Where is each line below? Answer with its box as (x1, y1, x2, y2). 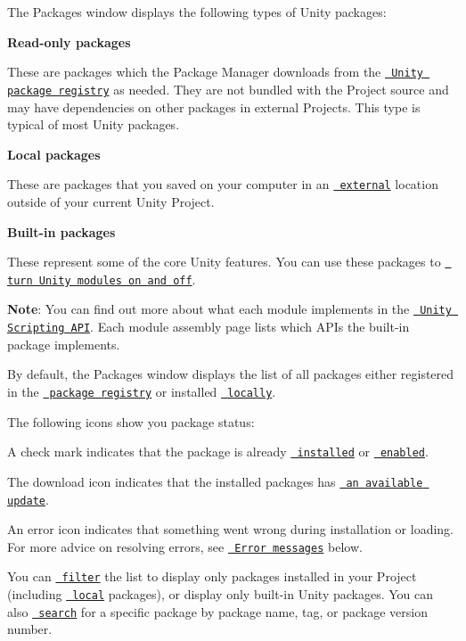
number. (7, 620, 53, 638)
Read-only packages (7, 32, 131, 51)
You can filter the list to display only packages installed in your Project (7, 567, 417, 586)
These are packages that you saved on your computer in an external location (7, 175, 438, 193)
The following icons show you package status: (7, 412, 255, 431)
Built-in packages (7, 222, 116, 241)
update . (7, 489, 49, 508)
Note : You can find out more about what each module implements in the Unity (7, 300, 452, 318)
